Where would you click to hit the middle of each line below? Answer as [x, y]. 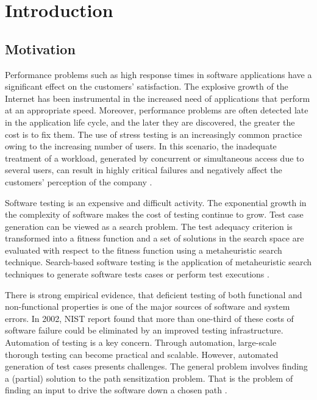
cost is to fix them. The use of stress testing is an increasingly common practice [154, 134]
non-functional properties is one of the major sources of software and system [148, 306]
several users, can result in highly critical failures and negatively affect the [144, 170]
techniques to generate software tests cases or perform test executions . [137, 274]
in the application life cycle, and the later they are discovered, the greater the [150, 122]
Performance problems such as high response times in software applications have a [158, 74]
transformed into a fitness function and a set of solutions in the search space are [155, 238]
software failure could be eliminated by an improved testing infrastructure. [144, 330]
